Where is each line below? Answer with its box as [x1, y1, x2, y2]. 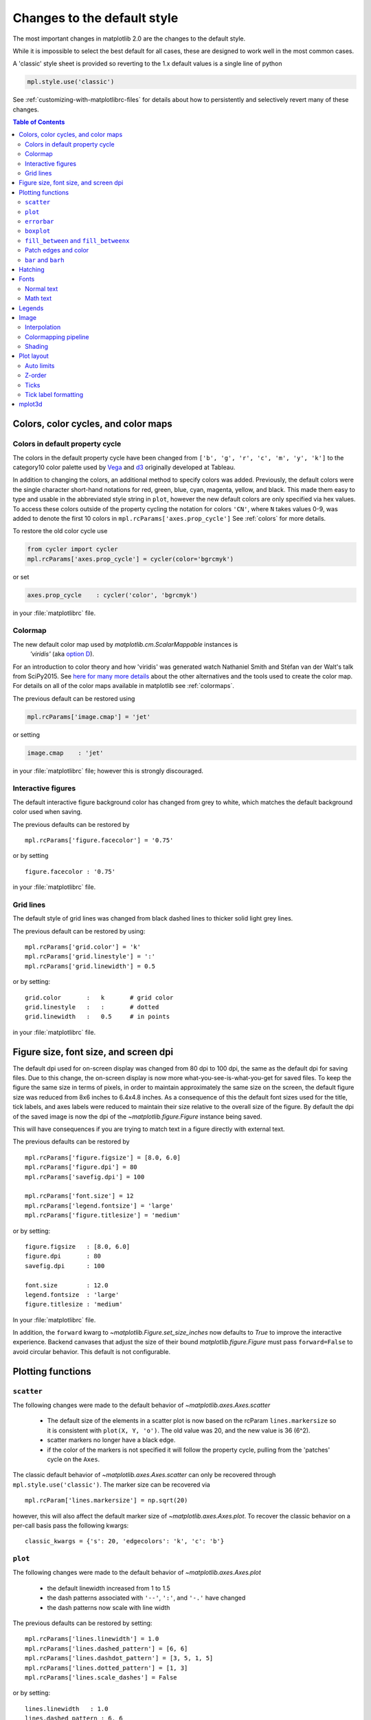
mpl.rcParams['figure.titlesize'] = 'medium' [25, 1212, 181, 1219]
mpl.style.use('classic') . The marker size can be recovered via [12, 1480, 211, 1489]
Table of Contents [12, 118, 65, 127]
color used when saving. [12, 808, 82, 816]
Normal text [25, 284, 58, 292]
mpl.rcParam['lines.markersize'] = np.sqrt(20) [25, 1496, 188, 1505]
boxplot [25, 227, 51, 235]
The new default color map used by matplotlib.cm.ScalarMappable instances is [12, 640, 238, 648]
